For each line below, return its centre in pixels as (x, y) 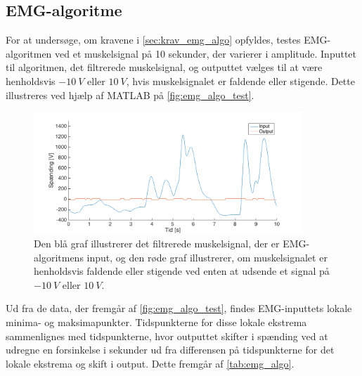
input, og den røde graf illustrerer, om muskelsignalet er (207, 257)
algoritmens (59, 257)
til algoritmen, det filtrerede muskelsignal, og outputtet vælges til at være (164, 67)
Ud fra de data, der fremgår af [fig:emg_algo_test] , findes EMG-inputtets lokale (179, 308)
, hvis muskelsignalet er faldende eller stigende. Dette (240, 80)
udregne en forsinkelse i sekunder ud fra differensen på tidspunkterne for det (170, 350)
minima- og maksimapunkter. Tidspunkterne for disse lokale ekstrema (156, 322)
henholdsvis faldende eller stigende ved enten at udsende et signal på (182, 271)
